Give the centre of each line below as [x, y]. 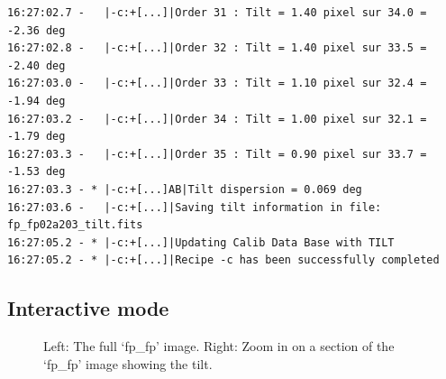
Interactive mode [88, 308]
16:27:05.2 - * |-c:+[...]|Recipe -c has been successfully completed [223, 260]
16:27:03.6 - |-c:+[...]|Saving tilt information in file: [195, 207]
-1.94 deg [36, 101]
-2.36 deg [36, 30]
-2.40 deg [36, 65]
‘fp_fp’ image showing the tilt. [128, 363]
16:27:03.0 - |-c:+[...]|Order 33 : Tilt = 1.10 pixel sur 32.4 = [217, 83]
